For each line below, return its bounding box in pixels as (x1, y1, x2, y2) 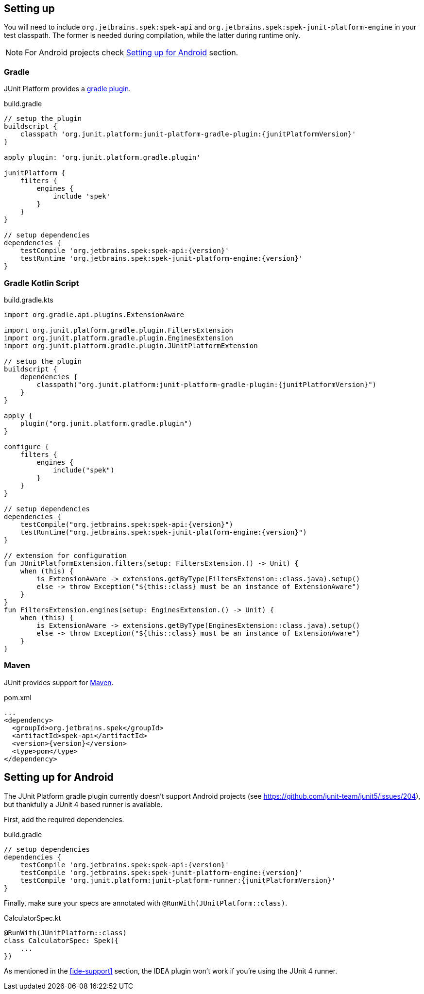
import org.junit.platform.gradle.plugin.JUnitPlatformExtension (4, 341, 258, 350)
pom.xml (4, 693, 32, 702)
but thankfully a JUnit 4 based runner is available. (4, 800, 163, 809)
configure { (4, 442, 49, 451)
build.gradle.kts (4, 295, 53, 304)
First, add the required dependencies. (4, 815, 124, 824)
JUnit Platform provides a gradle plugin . (4, 84, 131, 93)
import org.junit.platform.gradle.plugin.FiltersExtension (4, 326, 234, 334)
